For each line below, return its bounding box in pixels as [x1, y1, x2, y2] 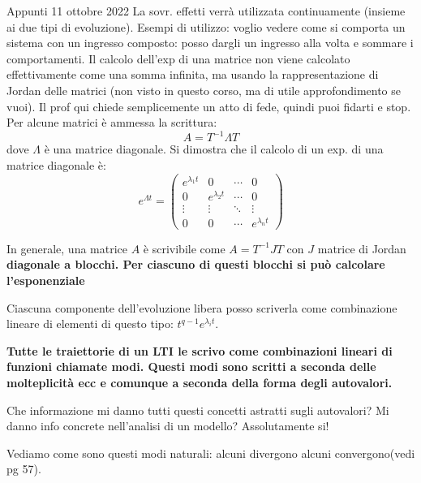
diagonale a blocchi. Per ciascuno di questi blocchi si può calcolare [6, 256, 385, 273]
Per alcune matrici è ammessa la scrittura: [6, 114, 217, 131]
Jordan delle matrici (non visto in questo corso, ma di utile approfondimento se [6, 81, 402, 98]
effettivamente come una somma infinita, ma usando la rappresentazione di [6, 66, 379, 83]
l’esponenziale [6, 272, 85, 289]
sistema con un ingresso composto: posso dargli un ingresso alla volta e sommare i [6, 34, 414, 51]
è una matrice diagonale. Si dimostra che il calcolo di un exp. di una [44, 140, 384, 157]
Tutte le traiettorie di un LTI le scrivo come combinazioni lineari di [6, 342, 393, 359]
